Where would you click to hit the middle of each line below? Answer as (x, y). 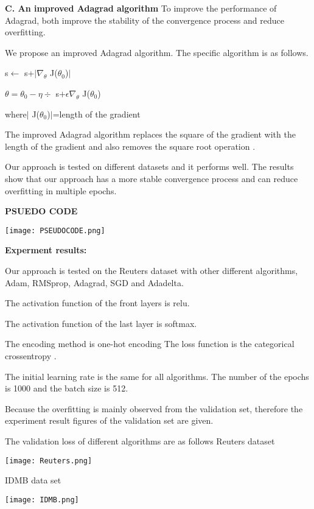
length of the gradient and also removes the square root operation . (130, 146)
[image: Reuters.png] (49, 461)
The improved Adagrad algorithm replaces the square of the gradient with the (150, 134)
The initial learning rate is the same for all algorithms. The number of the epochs (157, 376)
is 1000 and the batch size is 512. (67, 388)
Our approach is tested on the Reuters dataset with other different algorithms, (152, 270)
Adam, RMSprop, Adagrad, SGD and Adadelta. (94, 282)
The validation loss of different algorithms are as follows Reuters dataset (140, 441)
